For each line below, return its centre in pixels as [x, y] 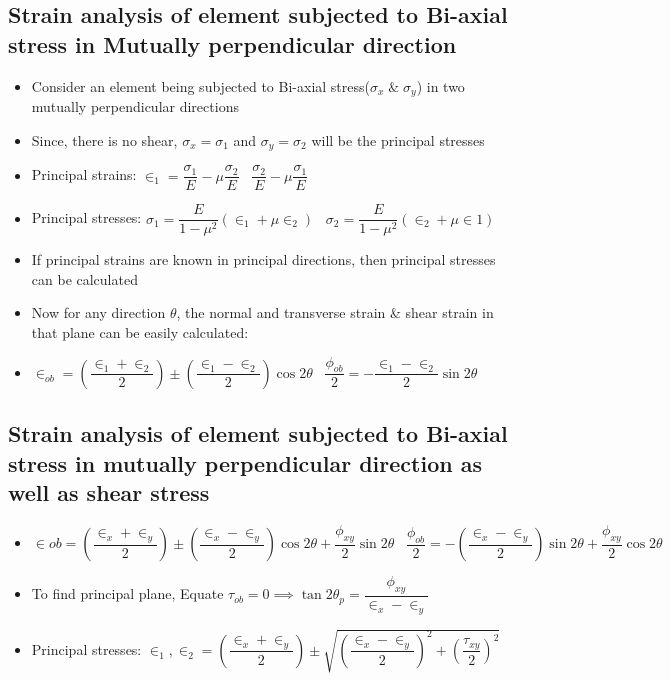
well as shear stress [109, 492]
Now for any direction [98, 312]
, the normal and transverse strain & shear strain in [335, 312]
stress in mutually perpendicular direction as [245, 462]
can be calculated [84, 278]
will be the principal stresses [398, 139]
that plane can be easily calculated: [140, 332]
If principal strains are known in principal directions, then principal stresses [263, 259]
